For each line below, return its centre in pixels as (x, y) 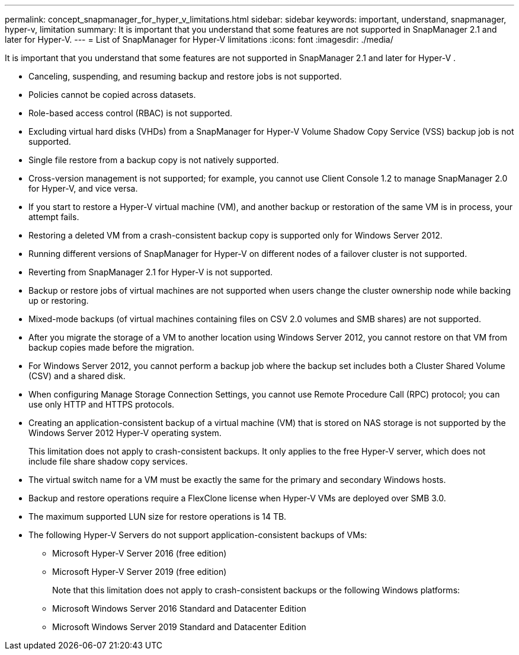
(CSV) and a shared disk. (77, 376)
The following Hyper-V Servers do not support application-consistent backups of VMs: (198, 535)
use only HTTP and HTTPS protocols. (102, 404)
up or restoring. (59, 301)
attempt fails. (54, 217)
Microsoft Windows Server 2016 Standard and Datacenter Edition (179, 608)
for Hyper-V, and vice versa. (83, 188)
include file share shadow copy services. (108, 461)
